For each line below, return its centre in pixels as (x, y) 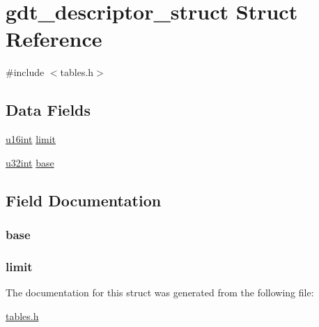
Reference (54, 39)
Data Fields (48, 110)
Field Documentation (84, 200)
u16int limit (31, 139)
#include (25, 72)
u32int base (30, 162)
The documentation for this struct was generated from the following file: (160, 292)
